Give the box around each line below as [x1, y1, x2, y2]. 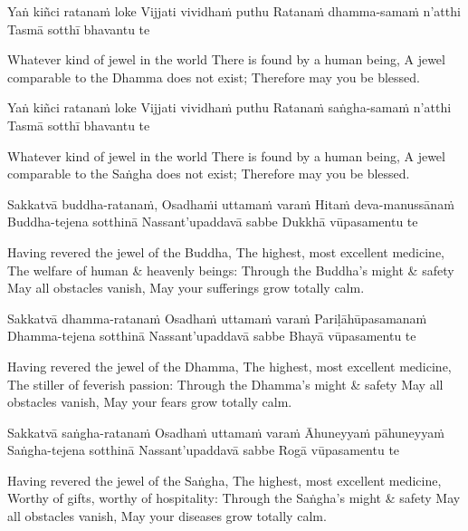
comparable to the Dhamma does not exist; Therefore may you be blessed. [7, 67, 420, 86]
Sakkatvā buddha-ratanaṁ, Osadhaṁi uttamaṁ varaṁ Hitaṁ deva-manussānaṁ [7, 194, 454, 213]
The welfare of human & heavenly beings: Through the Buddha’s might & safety [7, 260, 454, 279]
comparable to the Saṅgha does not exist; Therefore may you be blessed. [7, 164, 410, 183]
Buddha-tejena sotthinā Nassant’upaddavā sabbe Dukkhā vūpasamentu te [7, 212, 418, 231]
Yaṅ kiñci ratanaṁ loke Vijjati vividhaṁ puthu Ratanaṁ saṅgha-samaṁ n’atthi [7, 98, 452, 117]
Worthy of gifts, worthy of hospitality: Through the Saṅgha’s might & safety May [7, 488, 461, 507]
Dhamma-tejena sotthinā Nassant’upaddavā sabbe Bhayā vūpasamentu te [7, 326, 416, 345]
